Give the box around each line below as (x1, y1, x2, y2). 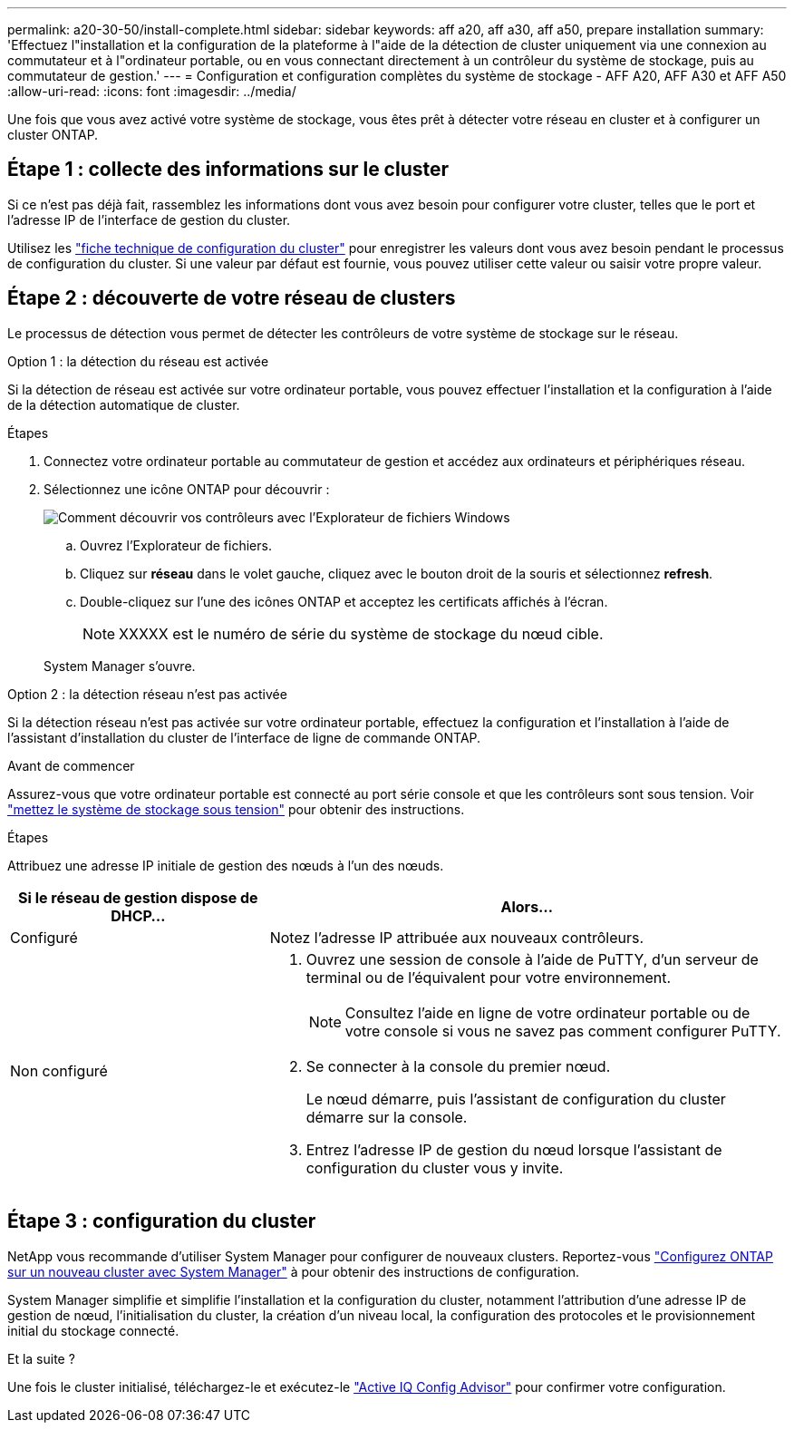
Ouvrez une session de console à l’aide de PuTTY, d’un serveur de (305, 949, 759, 968)
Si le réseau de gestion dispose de (18, 888, 258, 907)
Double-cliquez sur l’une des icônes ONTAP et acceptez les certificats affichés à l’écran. (80, 593, 608, 609)
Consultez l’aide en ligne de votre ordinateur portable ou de (344, 1003, 750, 1022)
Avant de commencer (7, 757, 135, 773)
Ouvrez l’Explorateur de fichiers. (80, 537, 272, 553)
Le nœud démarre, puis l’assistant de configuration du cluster (305, 1089, 726, 1108)
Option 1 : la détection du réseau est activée (7, 353, 269, 369)
